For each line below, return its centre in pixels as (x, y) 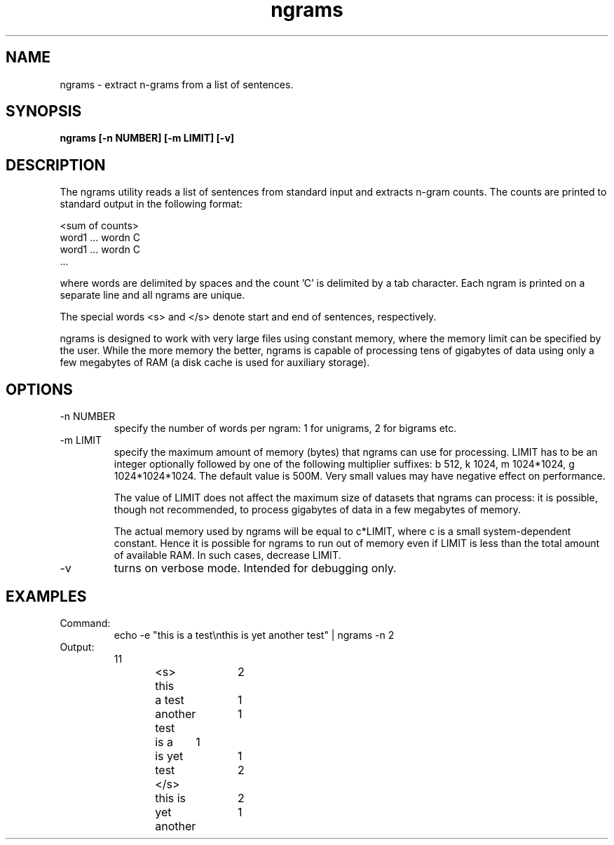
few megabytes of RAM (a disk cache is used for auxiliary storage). (215, 363)
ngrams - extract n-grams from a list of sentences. (177, 84)
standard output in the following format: (151, 204)
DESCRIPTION (56, 165)
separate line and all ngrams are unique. (152, 295)
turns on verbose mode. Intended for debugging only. (255, 568)
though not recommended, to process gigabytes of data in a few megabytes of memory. (317, 510)
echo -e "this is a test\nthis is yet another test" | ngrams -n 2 (254, 635)
